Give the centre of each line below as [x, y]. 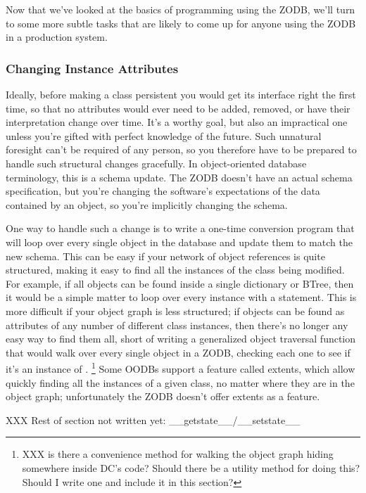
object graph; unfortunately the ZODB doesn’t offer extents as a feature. [163, 396]
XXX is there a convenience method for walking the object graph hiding [178, 454]
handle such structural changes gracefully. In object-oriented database [156, 163]
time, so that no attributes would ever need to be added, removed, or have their [178, 108]
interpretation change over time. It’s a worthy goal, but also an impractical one [177, 122]
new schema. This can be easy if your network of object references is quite [165, 256]
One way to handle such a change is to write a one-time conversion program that [180, 228]
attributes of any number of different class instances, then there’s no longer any [177, 325]
